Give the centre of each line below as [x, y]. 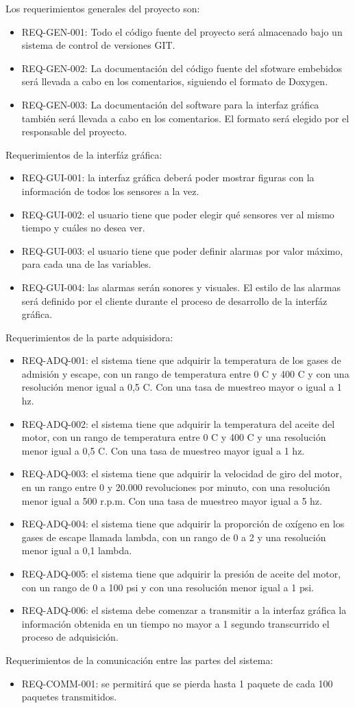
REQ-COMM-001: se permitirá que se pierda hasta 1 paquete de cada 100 [177, 683]
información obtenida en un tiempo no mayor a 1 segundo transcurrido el [175, 623]
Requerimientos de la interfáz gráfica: [84, 154]
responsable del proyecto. [74, 132]
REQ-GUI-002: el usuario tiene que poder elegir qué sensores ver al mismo [178, 214]
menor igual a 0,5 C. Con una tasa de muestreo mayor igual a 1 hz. [163, 450]
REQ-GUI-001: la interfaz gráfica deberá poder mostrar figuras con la [168, 178]
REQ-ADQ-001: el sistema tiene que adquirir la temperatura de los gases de [181, 360]
